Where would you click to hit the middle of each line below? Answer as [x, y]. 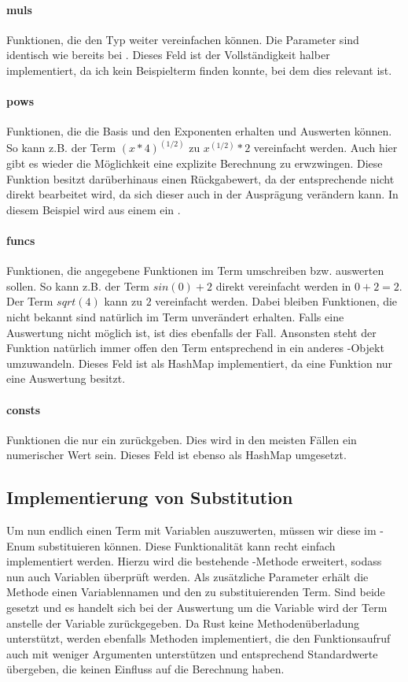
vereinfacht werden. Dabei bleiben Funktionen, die [276, 301]
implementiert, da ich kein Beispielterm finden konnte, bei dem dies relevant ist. [199, 70]
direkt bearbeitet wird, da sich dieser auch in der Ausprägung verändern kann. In [202, 194]
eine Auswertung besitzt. [66, 378]
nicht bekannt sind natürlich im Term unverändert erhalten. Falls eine [175, 316]
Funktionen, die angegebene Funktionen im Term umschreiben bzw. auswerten [195, 271]
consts [24, 409]
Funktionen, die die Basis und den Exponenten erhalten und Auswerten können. [199, 131]
